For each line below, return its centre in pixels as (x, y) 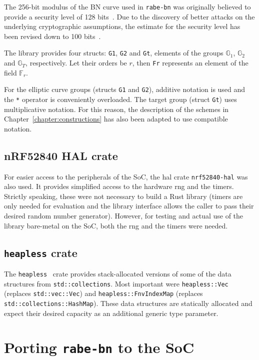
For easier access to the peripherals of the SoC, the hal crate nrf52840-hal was (126, 176)
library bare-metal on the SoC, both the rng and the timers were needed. (116, 225)
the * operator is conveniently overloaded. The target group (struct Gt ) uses (120, 99)
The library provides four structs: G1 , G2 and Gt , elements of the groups (114, 53)
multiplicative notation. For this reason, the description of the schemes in (116, 109)
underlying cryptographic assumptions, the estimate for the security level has (122, 26)
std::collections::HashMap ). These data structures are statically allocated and (128, 303)
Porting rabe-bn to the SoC (99, 347)
